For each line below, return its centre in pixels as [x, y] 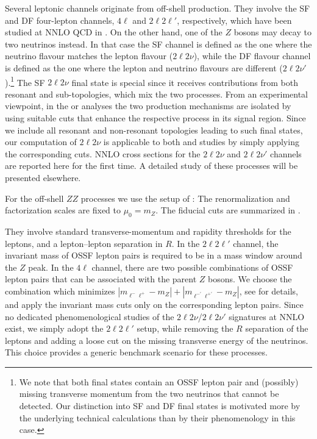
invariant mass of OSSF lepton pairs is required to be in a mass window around [154, 255]
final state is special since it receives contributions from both [185, 82]
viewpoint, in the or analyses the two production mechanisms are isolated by [148, 106]
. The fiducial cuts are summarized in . [228, 210]
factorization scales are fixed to [63, 210]
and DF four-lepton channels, [60, 20]
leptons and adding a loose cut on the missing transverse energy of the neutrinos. [157, 340]
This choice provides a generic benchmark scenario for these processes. [136, 352]
